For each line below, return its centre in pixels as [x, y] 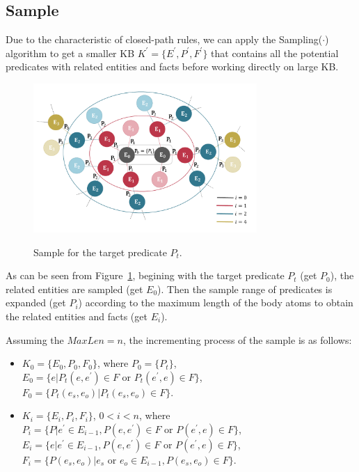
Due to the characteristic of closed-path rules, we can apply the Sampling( [164, 39]
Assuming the [35, 339]
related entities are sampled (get [74, 289]
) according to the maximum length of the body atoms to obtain [216, 302]
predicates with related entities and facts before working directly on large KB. [172, 66]
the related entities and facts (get [77, 316]
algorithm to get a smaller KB [70, 53]
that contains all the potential [275, 53]
